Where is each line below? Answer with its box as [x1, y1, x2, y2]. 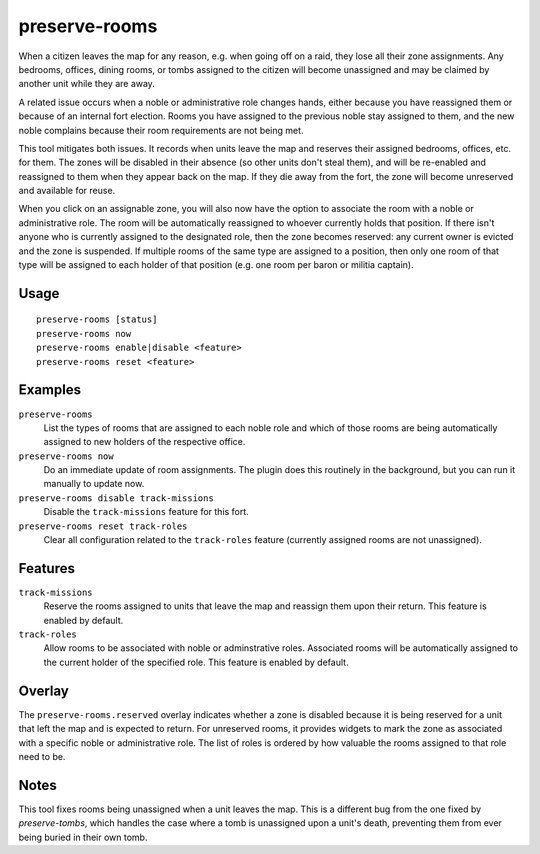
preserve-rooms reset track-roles [18, 520, 188, 532]
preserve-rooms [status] [36, 314, 158, 325]
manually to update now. [43, 478, 145, 490]
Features [18, 560, 75, 577]
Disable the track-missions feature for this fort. [43, 506, 249, 518]
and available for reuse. [18, 185, 116, 197]
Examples [18, 381, 82, 399]
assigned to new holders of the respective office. [43, 436, 246, 448]
